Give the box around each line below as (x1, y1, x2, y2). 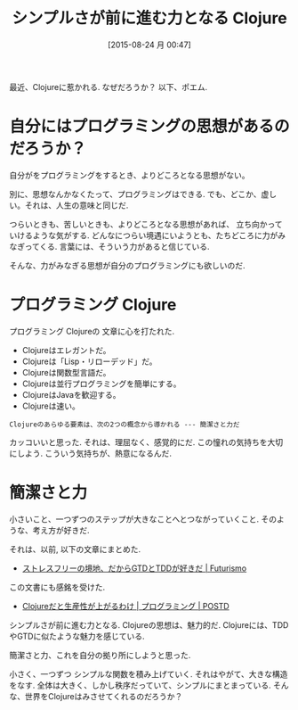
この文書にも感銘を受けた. (9, 582, 106, 592)
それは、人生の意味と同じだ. (24, 200, 129, 211)
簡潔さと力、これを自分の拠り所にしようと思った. (9, 649, 191, 660)
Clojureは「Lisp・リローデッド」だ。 (21, 356, 157, 367)
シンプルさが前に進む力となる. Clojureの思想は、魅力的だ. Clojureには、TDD (9, 619, 289, 630)
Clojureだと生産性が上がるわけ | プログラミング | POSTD (21, 600, 230, 611)
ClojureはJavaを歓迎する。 (21, 389, 121, 400)
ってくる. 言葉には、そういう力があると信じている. (24, 241, 211, 252)
